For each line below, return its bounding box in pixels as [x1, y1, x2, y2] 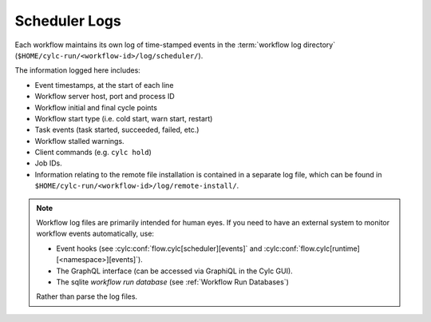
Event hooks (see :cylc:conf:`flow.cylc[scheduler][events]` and [56, 244, 263, 253]
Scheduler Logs [14, 12, 121, 30]
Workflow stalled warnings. [34, 136, 125, 145]
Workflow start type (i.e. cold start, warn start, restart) [34, 113, 213, 123]
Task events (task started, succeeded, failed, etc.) [34, 125, 200, 135]
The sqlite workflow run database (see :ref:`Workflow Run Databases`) [56, 276, 289, 287]
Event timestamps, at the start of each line [34, 80, 174, 89]
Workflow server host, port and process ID [34, 92, 175, 101]
